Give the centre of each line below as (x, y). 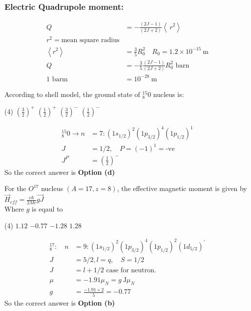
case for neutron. (131, 270)
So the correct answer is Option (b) (60, 302)
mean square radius (90, 40)
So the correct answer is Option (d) (60, 172)
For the (15, 188)
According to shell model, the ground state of (72, 94)
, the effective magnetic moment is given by (182, 188)
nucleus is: (168, 94)
